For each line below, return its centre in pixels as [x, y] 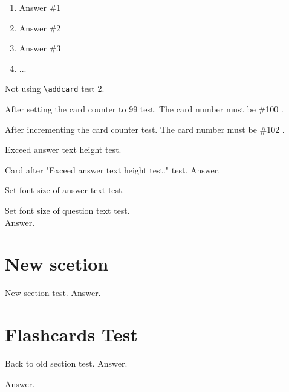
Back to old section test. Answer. [66, 363]
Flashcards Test [71, 334]
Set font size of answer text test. [65, 190]
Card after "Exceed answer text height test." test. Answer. [113, 169]
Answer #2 [40, 27]
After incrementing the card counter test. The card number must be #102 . [145, 129]
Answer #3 [40, 48]
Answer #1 [40, 7]
